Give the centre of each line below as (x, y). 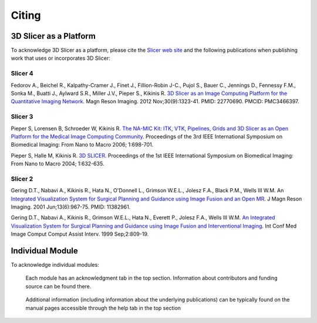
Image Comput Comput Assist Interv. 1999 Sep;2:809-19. (80, 234)
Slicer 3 (22, 117)
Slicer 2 (22, 179)
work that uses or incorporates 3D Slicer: (61, 58)
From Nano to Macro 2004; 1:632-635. (58, 164)
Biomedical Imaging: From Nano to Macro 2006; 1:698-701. (82, 145)
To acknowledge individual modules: (55, 265)
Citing (26, 15)
